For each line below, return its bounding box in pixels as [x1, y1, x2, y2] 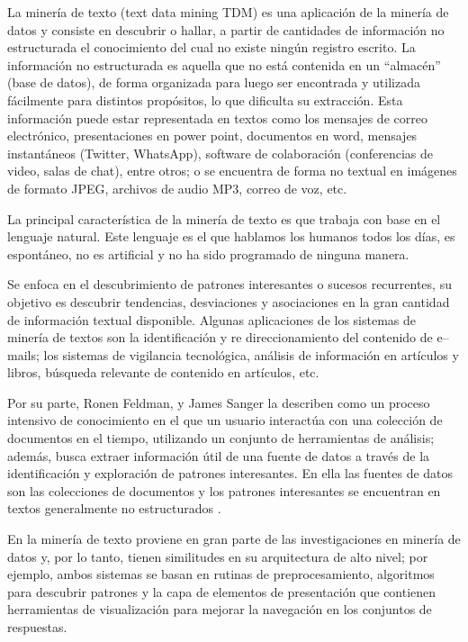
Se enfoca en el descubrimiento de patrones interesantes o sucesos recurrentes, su [7, 275, 452, 294]
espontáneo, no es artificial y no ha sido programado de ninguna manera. [7, 244, 409, 263]
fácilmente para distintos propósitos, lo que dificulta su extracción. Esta [7, 90, 403, 109]
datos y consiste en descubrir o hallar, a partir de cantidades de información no [7, 20, 445, 39]
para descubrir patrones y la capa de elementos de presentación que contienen [7, 582, 436, 601]
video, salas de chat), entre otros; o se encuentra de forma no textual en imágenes [7, 161, 457, 180]
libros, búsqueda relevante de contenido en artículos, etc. [7, 363, 319, 382]
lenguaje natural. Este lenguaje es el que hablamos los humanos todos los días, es [7, 227, 455, 246]
